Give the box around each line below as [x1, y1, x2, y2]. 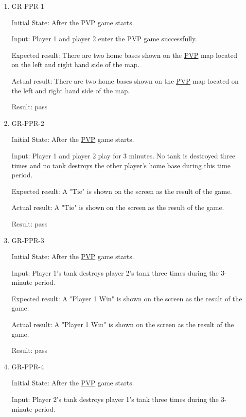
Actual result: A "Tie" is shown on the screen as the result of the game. [11, 202, 224, 212]
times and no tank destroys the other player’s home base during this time [11, 160, 230, 170]
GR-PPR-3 [11, 235, 44, 245]
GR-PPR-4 [11, 361, 44, 371]
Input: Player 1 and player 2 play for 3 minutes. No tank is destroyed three [11, 150, 236, 160]
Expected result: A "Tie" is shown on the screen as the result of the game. [11, 186, 232, 196]
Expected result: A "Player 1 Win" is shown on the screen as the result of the [11, 293, 242, 303]
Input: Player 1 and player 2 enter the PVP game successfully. [11, 34, 197, 44]
